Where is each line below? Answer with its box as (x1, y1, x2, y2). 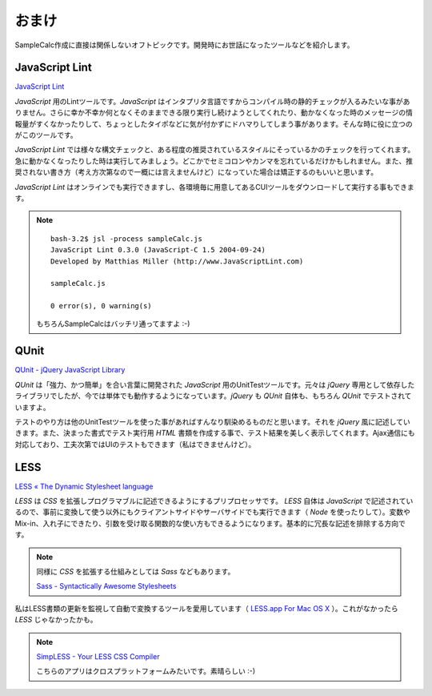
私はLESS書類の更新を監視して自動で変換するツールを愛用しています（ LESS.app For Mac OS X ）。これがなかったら (14, 603, 399, 613)
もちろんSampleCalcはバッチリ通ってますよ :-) (36, 319, 190, 328)
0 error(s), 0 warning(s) (50, 301, 152, 311)
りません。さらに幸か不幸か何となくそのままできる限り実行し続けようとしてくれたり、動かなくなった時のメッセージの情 (14, 108, 414, 118)
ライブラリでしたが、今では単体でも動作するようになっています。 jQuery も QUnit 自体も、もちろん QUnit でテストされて (14, 391, 412, 400)
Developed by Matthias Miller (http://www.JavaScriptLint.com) (50, 256, 304, 266)
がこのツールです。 (14, 131, 78, 140)
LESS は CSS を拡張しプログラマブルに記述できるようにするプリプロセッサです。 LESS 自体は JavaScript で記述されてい (14, 497, 414, 506)
